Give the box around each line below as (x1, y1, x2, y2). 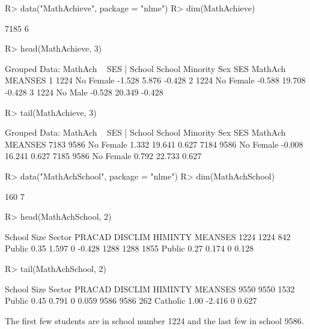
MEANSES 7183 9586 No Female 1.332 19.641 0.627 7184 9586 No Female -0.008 (5, 137, 303, 150)
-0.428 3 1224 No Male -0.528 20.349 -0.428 (5, 85, 163, 98)
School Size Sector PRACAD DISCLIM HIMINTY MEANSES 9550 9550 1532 (5, 282, 295, 295)
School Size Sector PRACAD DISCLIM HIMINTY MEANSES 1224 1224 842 (5, 230, 291, 243)
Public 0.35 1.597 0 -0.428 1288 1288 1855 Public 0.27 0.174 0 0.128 (5, 242, 254, 255)
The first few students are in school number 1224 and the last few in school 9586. (5, 314, 304, 327)
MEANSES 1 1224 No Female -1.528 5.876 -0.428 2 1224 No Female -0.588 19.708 (5, 74, 306, 86)
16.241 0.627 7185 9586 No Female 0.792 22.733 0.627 (5, 149, 202, 162)
